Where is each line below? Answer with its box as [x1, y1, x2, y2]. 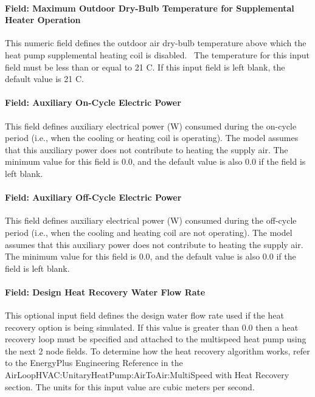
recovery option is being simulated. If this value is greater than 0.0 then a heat [5, 320, 299, 333]
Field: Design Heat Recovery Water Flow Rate [5, 285, 206, 298]
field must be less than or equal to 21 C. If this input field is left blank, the [5, 60, 285, 73]
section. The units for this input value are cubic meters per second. [5, 380, 255, 393]
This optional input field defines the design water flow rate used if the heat [5, 309, 284, 322]
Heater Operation [5, 13, 81, 26]
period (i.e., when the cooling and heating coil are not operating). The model [5, 226, 292, 238]
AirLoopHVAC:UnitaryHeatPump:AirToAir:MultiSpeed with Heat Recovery [5, 368, 289, 381]
